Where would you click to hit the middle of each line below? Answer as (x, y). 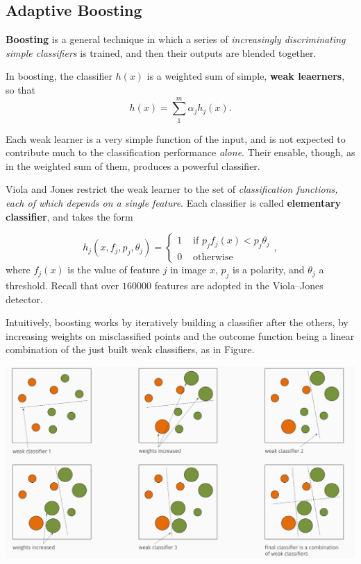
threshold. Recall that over (62, 285)
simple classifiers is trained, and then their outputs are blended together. (161, 52)
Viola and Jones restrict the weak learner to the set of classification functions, (172, 189)
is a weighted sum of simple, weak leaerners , (246, 76)
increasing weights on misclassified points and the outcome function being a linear (180, 335)
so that (20, 89)
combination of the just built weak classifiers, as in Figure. (130, 349)
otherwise (213, 258)
